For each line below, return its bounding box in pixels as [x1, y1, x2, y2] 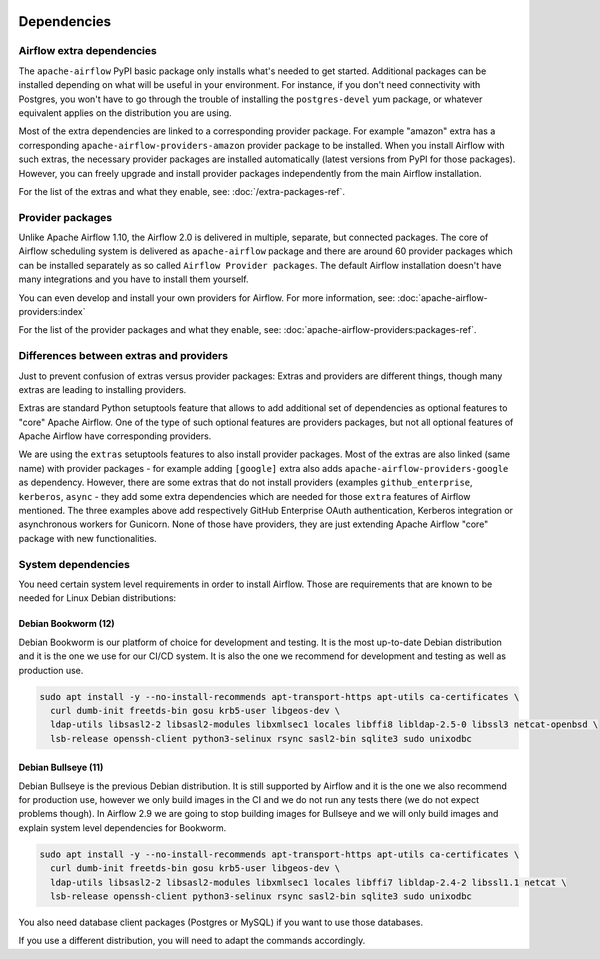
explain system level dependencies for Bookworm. [18, 821, 227, 834]
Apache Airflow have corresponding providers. [18, 430, 212, 442]
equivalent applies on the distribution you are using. [18, 106, 232, 119]
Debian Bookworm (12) [18, 618, 115, 630]
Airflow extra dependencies [18, 44, 157, 58]
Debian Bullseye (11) [18, 761, 104, 774]
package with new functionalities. [18, 532, 157, 544]
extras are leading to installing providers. [18, 383, 187, 395]
